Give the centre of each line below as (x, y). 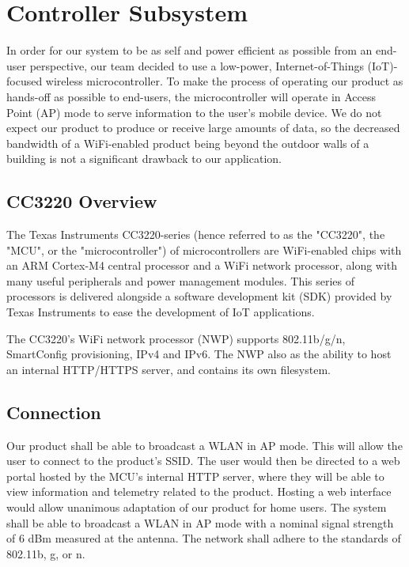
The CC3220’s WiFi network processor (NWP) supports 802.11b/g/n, (176, 338)
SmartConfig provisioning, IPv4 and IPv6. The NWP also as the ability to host (199, 354)
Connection (54, 412)
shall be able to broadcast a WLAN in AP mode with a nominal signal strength (200, 522)
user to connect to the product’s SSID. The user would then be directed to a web (203, 461)
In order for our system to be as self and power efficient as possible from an (189, 50)
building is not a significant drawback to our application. (144, 159)
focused (25, 81)
